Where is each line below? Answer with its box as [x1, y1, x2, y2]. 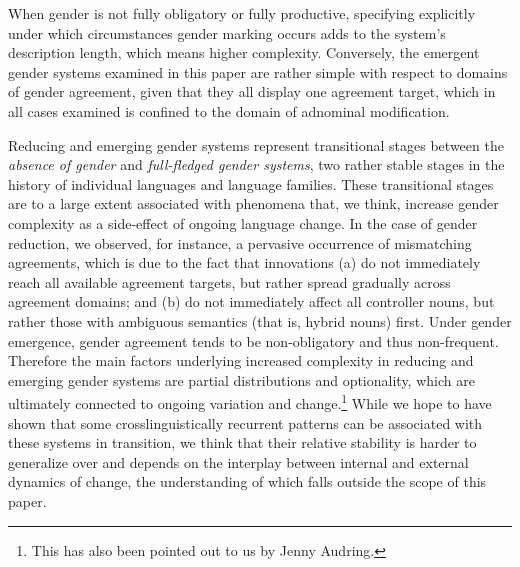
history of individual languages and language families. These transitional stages [8, 173, 494, 194]
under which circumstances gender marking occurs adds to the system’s [8, 22, 446, 43]
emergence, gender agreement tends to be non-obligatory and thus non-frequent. [8, 330, 499, 351]
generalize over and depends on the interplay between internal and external [8, 451, 469, 472]
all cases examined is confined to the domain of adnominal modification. [8, 100, 450, 121]
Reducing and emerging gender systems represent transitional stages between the [8, 134, 504, 155]
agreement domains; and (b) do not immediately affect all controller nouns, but [8, 291, 495, 312]
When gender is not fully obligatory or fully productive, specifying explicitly [8, 3, 476, 23]
